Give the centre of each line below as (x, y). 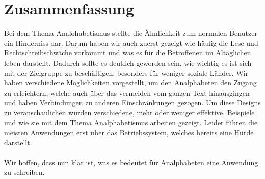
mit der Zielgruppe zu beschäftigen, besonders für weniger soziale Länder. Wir (126, 72)
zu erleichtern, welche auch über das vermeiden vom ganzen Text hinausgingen (127, 92)
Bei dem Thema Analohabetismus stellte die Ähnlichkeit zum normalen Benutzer (131, 33)
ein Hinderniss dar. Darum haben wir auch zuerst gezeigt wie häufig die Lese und (131, 42)
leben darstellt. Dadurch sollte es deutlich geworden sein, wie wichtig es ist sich (128, 62)
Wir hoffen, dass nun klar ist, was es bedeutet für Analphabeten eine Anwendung (131, 162)
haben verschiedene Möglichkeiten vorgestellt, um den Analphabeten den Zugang (130, 83)
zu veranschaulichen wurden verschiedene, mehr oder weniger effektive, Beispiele (129, 112)
